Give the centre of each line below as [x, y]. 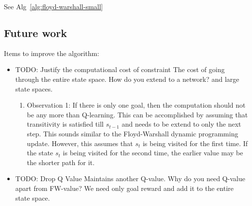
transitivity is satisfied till [65, 124]
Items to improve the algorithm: [52, 53]
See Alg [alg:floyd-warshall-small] [53, 6]
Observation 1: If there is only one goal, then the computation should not [136, 105]
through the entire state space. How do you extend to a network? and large [127, 79]
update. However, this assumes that [80, 143]
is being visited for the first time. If [195, 143]
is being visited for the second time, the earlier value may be [153, 153]
